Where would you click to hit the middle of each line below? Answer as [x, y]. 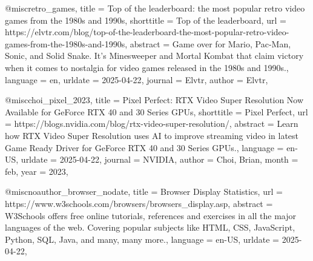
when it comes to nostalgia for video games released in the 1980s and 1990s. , [147, 67]
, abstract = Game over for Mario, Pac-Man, [208, 43]
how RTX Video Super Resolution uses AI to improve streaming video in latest [152, 135]
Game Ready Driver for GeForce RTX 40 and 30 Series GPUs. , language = [144, 147]
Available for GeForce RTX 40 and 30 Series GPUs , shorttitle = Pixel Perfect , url [156, 111]
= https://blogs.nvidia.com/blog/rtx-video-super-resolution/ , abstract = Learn [152, 124]
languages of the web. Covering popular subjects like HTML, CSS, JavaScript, [150, 227]
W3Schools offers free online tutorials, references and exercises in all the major [150, 215]
